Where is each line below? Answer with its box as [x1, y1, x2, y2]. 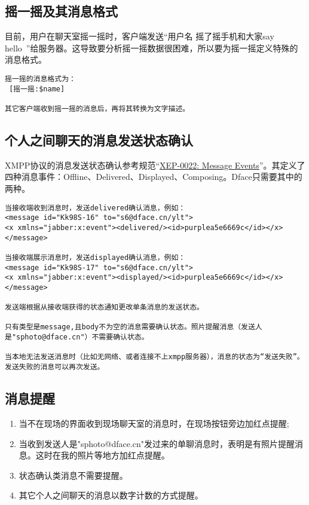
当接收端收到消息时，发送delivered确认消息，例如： [5, 203, 186, 212]
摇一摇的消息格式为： [5, 74, 76, 83]
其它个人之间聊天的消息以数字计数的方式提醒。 [19, 489, 203, 501]
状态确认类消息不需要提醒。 [19, 469, 128, 481]
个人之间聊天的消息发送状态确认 [5, 131, 193, 149]
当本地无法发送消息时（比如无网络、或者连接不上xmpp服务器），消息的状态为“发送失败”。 [5, 353, 304, 362]
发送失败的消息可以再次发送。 [5, 363, 105, 372]
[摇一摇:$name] [9, 84, 65, 93]
